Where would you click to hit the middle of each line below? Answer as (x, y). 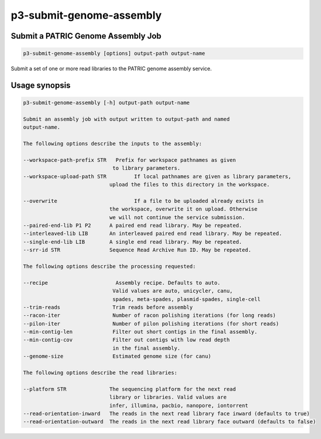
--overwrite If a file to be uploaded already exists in (144, 201)
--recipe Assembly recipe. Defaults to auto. (122, 283)
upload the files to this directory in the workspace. (189, 185)
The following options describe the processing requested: (109, 266)
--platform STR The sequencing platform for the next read (130, 389)
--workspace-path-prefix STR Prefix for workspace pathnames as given (130, 160)
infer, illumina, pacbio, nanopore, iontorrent (179, 405)
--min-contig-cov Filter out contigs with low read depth (127, 340)
